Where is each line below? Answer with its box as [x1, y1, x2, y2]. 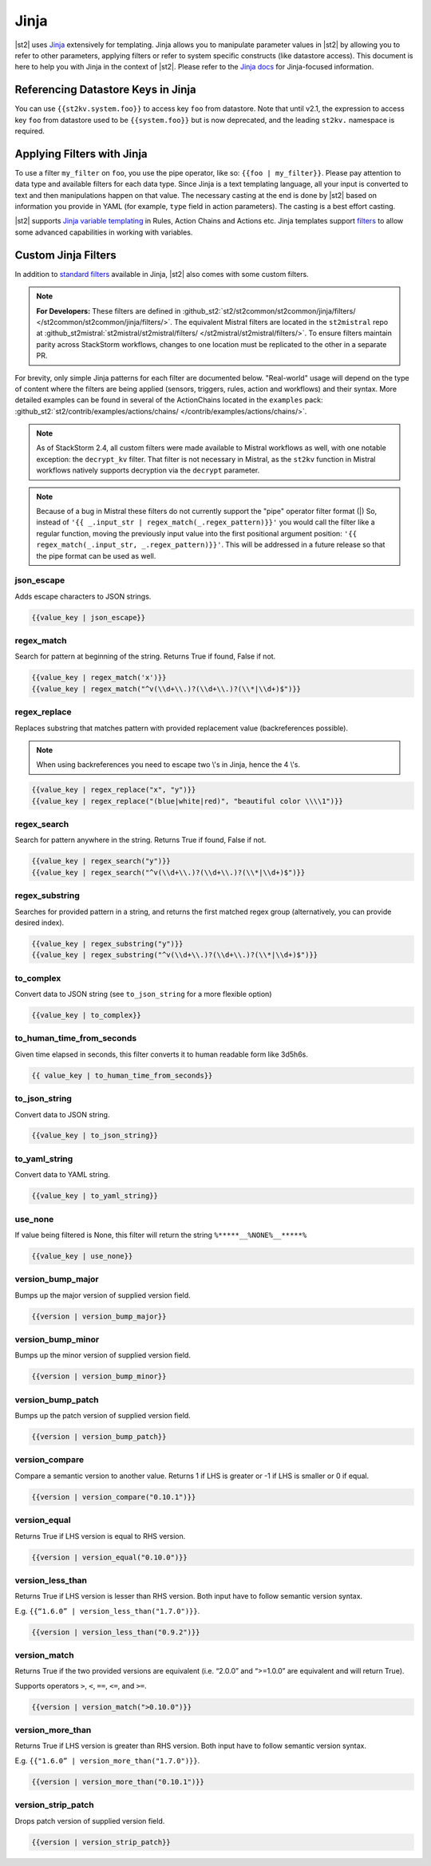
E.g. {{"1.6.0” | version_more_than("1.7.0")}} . [14, 1756, 200, 1765]
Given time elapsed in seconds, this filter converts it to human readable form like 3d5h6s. [14, 1050, 309, 1059]
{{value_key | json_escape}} [31, 613, 146, 622]
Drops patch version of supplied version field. [14, 1816, 165, 1825]
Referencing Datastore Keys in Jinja [14, 83, 196, 97]
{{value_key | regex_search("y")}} [31, 856, 171, 866]
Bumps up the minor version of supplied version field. [14, 1350, 192, 1360]
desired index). [14, 918, 65, 927]
